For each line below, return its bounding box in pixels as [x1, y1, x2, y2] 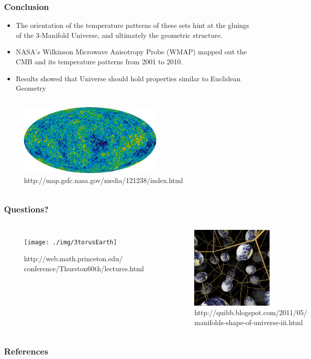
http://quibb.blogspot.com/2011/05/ [194, 307, 308, 318]
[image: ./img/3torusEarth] [24, 239, 117, 246]
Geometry [15, 83, 46, 93]
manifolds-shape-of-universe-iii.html [194, 317, 303, 327]
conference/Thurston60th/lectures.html [24, 263, 144, 273]
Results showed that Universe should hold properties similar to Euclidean [15, 73, 241, 83]
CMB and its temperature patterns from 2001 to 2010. [15, 56, 183, 66]
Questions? [4, 203, 49, 215]
